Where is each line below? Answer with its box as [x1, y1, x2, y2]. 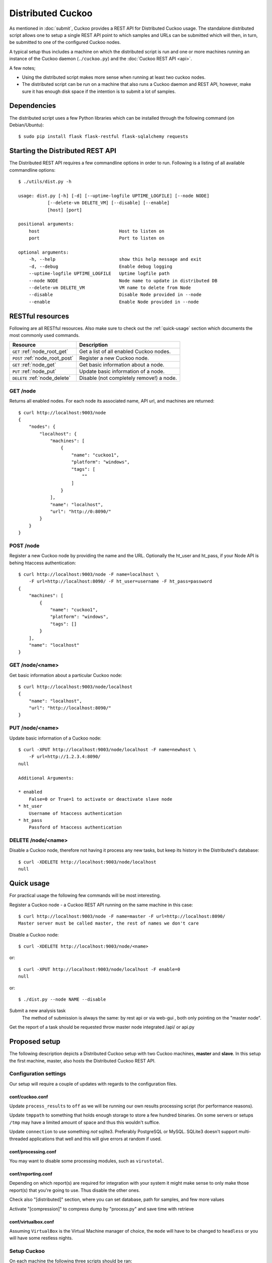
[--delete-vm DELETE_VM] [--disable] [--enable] [47, 200, 170, 206]
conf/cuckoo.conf [9, 1094, 48, 1100]
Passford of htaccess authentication [28, 824, 122, 831]
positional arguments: [18, 221, 75, 227]
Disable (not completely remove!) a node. [79, 374, 177, 381]
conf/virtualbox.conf [9, 1219, 54, 1225]
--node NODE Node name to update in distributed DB [28, 278, 218, 283]
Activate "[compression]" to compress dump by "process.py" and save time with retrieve [9, 1205, 194, 1212]
